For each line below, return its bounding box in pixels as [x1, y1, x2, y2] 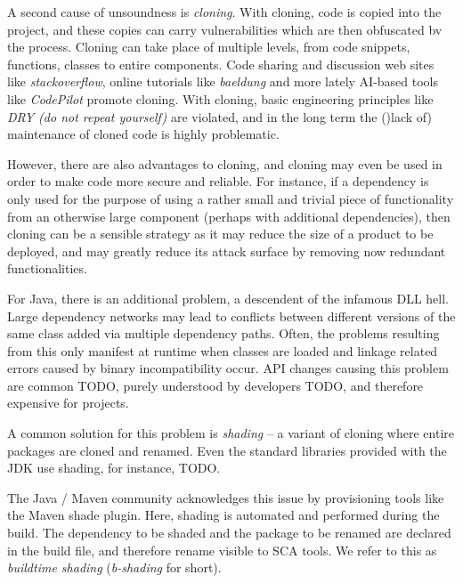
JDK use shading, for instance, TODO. [7, 458, 221, 477]
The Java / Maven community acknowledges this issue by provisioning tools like [7, 488, 444, 506]
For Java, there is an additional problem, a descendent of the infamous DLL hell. [7, 288, 450, 307]
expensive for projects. [7, 393, 129, 412]
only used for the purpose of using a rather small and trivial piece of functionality [7, 189, 454, 207]
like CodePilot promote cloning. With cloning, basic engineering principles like [7, 89, 434, 108]
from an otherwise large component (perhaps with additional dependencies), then [7, 206, 451, 225]
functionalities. [7, 259, 87, 278]
